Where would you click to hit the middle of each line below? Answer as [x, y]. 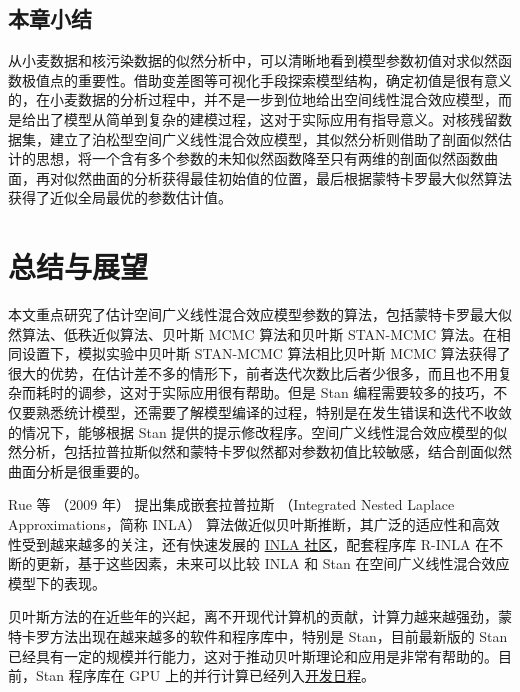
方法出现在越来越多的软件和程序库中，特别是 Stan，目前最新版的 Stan [278, 635]
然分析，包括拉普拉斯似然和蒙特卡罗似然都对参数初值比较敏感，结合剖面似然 [260, 451]
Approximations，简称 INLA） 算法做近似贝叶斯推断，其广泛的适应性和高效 [254, 524]
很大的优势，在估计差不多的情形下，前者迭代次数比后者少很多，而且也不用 [253, 372]
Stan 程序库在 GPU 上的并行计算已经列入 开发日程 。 [205, 675]
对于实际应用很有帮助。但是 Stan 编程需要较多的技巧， [313, 392]
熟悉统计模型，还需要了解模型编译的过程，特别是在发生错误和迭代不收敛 [273, 412]
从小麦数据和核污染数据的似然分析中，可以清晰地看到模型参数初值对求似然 [253, 60]
